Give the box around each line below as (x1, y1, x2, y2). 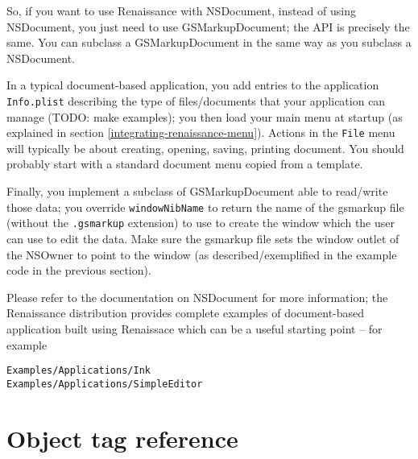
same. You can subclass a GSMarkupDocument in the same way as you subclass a (6, 34, 412, 51)
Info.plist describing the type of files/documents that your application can (6, 92, 386, 109)
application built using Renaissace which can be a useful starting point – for (6, 320, 383, 337)
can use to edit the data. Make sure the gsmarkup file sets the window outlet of (6, 229, 399, 246)
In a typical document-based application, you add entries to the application (6, 76, 379, 93)
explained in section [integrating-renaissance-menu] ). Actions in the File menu (6, 124, 395, 141)
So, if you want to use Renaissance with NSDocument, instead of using (6, 2, 356, 19)
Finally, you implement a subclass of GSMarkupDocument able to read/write (6, 183, 388, 200)
